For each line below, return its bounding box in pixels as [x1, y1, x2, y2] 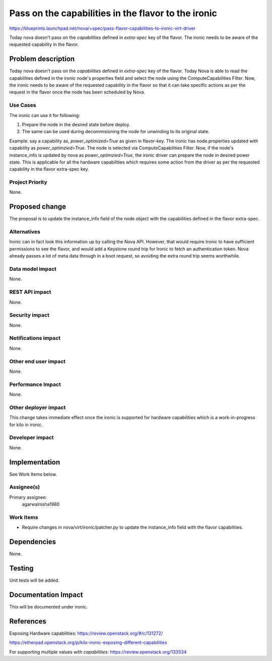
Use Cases [9, 101, 36, 109]
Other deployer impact [9, 404, 66, 411]
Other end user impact [9, 358, 65, 365]
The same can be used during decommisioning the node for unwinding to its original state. [22, 129, 210, 135]
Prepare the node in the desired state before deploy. [22, 121, 130, 127]
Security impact [9, 312, 50, 319]
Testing [9, 564, 34, 573]
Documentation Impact [9, 590, 83, 599]
